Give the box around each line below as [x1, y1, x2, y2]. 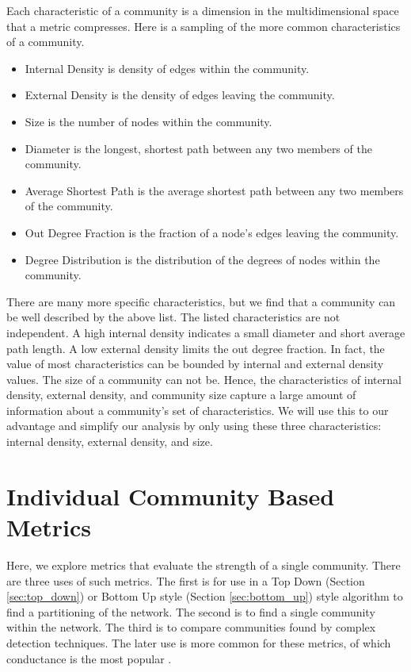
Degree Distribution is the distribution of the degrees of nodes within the [25, 251, 380, 267]
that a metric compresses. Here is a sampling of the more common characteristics [6, 17, 401, 34]
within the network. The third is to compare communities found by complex [6, 619, 376, 636]
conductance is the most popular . [6, 650, 172, 666]
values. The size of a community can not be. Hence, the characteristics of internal [6, 371, 401, 387]
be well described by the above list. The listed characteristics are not [6, 309, 341, 325]
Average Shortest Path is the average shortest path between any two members [25, 182, 404, 198]
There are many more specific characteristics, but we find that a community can [6, 293, 396, 309]
